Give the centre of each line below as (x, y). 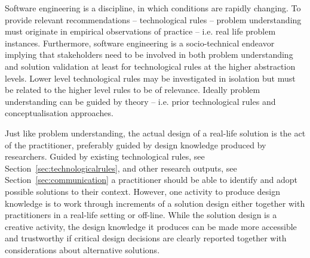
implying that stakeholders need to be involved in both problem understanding (149, 55)
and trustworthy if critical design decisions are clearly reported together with (146, 238)
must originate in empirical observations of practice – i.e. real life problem (140, 31)
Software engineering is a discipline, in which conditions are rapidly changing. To (153, 8)
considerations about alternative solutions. (82, 249)
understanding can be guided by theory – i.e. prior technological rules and (140, 101)
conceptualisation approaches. (59, 113)
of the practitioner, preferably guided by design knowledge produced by (136, 144)
